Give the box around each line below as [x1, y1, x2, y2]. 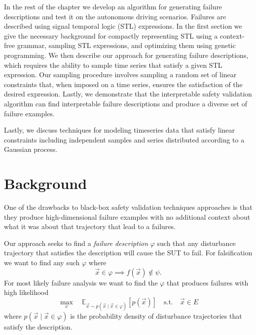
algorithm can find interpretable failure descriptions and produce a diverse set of [4, 98, 247, 108]
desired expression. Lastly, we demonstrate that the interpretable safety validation [4, 89, 252, 99]
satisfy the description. [4, 321, 73, 332]
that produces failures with [167, 277, 249, 287]
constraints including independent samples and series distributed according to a [4, 134, 245, 144]
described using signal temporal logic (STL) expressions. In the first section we [4, 21, 242, 31]
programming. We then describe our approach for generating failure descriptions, [4, 49, 249, 60]
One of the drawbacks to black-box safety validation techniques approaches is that [4, 202, 253, 212]
